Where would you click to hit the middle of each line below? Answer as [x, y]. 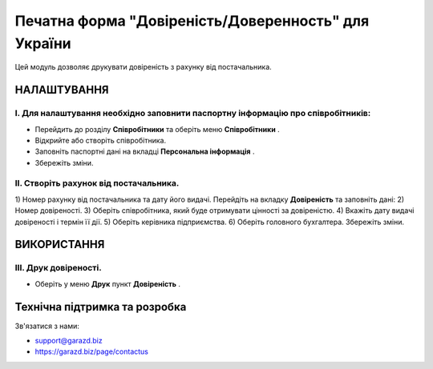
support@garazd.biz [69, 341]
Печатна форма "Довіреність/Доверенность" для [192, 21]
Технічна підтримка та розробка [101, 307]
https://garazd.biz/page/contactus [91, 351]
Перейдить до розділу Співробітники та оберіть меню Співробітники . [157, 129]
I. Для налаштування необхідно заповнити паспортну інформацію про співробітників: [193, 114]
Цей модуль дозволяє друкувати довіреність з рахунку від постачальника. [143, 67]
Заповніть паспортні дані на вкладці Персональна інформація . [145, 151]
